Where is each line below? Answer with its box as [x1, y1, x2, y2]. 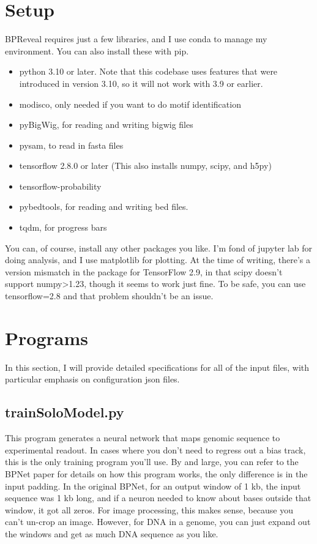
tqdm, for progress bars [19, 221, 107, 234]
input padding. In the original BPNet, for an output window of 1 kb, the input [5, 479, 301, 492]
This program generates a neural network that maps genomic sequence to [5, 431, 280, 444]
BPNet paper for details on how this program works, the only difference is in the [5, 467, 308, 480]
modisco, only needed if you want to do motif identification [19, 97, 241, 110]
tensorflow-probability [19, 179, 102, 192]
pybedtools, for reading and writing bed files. [19, 200, 188, 213]
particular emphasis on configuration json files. [5, 373, 180, 386]
